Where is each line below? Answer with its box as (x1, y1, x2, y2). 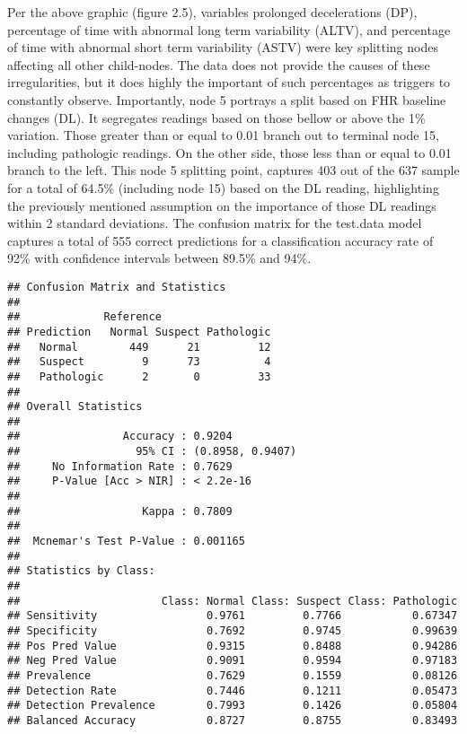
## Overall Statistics (7, 400, 143, 414)
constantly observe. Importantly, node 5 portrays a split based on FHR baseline (7, 90, 446, 109)
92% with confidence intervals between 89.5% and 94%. (7, 249, 312, 267)
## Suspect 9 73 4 (7, 355, 271, 369)
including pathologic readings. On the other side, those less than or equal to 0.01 (7, 143, 452, 162)
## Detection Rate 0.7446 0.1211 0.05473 (7, 684, 458, 697)
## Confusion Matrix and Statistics (7, 280, 226, 293)
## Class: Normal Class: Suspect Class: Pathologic (7, 594, 458, 607)
